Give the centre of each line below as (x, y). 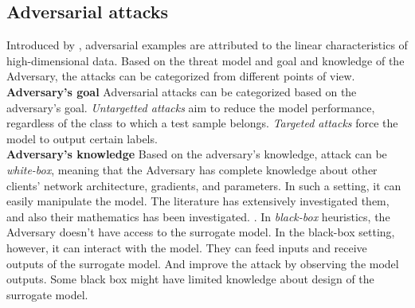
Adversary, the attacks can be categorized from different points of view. (181, 76)
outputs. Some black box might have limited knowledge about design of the (190, 279)
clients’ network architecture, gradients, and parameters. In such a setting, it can (204, 185)
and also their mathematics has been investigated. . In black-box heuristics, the (198, 216)
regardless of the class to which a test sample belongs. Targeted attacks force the (202, 123)
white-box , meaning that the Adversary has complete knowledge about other (192, 169)
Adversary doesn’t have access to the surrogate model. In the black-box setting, (201, 232)
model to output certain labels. (82, 138)
